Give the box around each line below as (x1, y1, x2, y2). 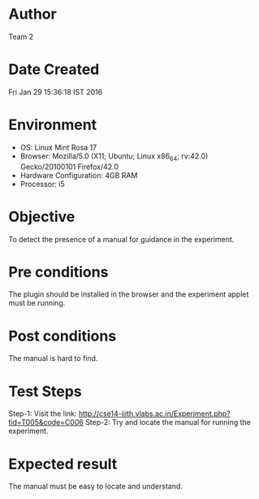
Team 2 (8, 32, 34, 41)
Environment (8, 115, 97, 134)
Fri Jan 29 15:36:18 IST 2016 (8, 87, 103, 97)
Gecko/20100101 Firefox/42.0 (19, 162, 119, 171)
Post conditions (8, 327, 117, 345)
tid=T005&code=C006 (8, 418, 84, 427)
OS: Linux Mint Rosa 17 (19, 142, 97, 152)
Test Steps (8, 382, 83, 401)
